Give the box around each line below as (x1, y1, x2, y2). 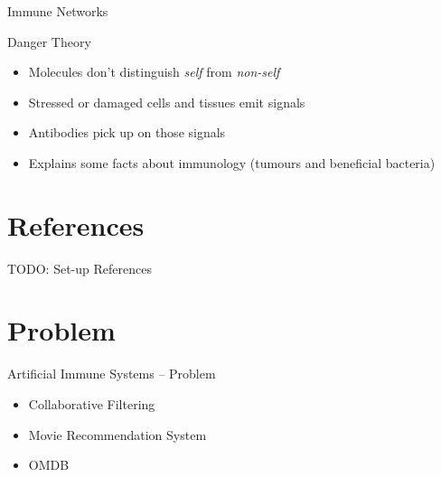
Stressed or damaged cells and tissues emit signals (28, 92, 305, 111)
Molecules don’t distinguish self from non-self (28, 62, 280, 81)
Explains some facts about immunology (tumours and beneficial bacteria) (28, 153, 436, 172)
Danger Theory (7, 32, 91, 51)
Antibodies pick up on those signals (28, 123, 226, 142)
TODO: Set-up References (7, 258, 152, 277)
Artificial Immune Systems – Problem (7, 364, 216, 383)
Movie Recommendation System (28, 425, 207, 444)
